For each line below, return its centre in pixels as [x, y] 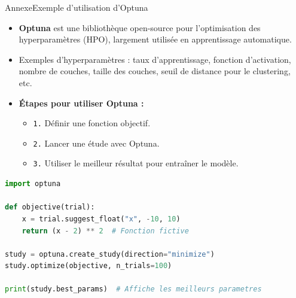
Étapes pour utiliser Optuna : [81, 103]
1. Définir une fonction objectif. [92, 123]
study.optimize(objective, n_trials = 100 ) [89, 266]
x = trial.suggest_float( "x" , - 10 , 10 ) [101, 219]
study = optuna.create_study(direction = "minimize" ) [110, 254]
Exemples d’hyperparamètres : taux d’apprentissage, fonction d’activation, [155, 59]
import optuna [33, 184]
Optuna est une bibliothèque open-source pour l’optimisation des [140, 27]
